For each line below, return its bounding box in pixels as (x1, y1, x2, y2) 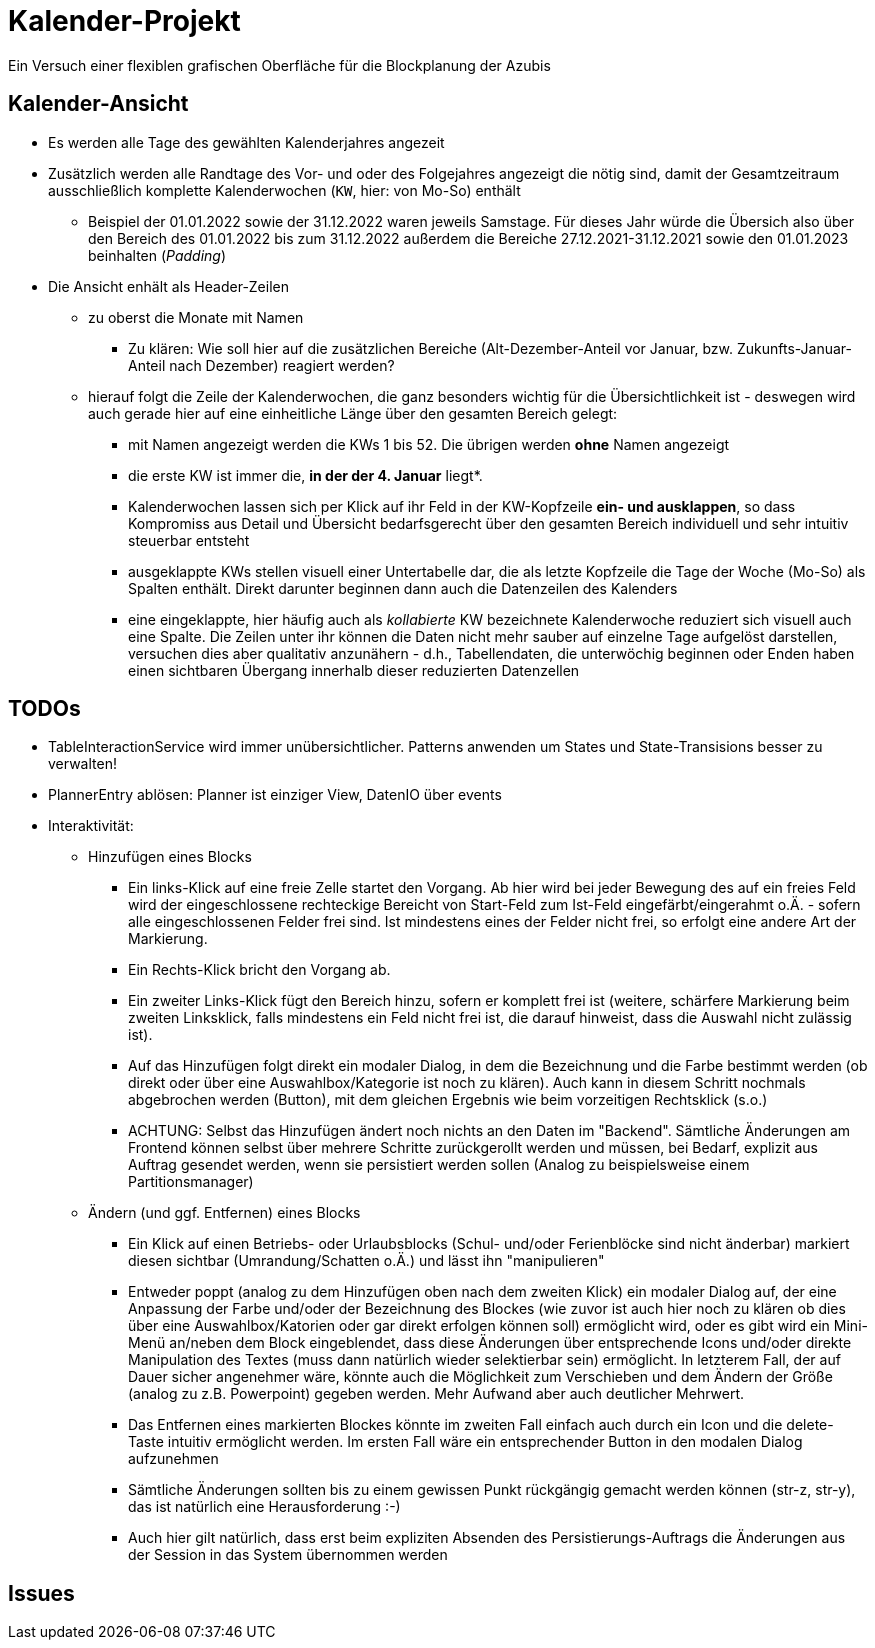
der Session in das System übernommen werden (128, 1546, 448, 1564)
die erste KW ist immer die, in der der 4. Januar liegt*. (128, 466, 483, 484)
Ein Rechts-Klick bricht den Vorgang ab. (128, 961, 391, 979)
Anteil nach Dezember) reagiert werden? (128, 356, 395, 374)
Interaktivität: (48, 817, 134, 835)
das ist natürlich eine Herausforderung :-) (128, 1498, 401, 1516)
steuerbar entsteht (128, 531, 250, 549)
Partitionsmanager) (128, 1173, 254, 1191)
